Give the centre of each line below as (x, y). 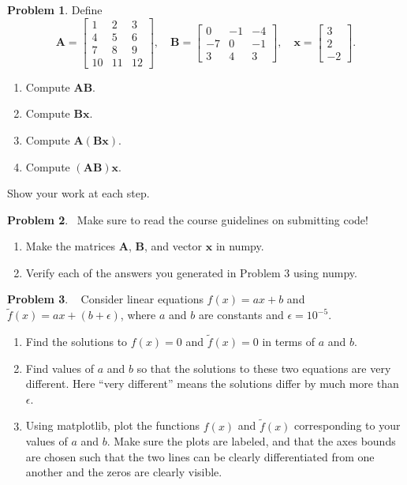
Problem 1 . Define (55, 9)
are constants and (241, 315)
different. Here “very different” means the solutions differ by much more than (212, 383)
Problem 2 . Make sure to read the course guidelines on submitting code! (188, 219)
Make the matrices (71, 246)
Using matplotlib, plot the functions (113, 425)
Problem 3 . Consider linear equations (105, 299)
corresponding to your (347, 425)
